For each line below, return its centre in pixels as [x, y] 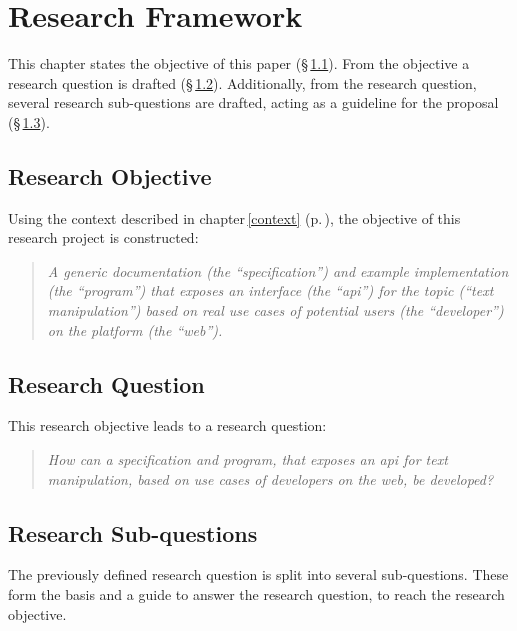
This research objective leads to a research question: [167, 425]
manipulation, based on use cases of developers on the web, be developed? [270, 478]
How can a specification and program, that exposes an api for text [247, 459]
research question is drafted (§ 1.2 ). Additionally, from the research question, [242, 82]
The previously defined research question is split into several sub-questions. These [258, 574]
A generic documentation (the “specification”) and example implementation [278, 270]
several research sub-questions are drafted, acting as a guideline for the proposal [253, 102]
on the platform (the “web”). [135, 329]
